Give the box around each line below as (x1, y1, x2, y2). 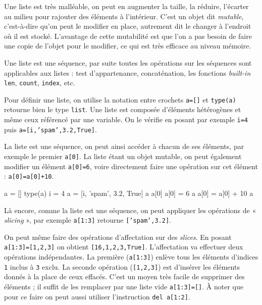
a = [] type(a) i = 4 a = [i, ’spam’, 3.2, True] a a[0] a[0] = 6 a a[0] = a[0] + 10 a (4, 188, 253, 198)
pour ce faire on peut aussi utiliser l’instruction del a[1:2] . (4, 291, 190, 301)
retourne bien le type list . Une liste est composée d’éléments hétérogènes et (4, 104, 241, 115)
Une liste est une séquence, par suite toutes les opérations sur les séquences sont (4, 57, 252, 68)
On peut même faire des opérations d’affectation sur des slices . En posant (4, 231, 232, 242)
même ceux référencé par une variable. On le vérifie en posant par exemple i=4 (4, 114, 248, 125)
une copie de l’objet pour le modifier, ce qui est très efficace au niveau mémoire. (4, 40, 251, 51)
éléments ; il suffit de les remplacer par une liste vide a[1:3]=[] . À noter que (4, 281, 243, 291)
